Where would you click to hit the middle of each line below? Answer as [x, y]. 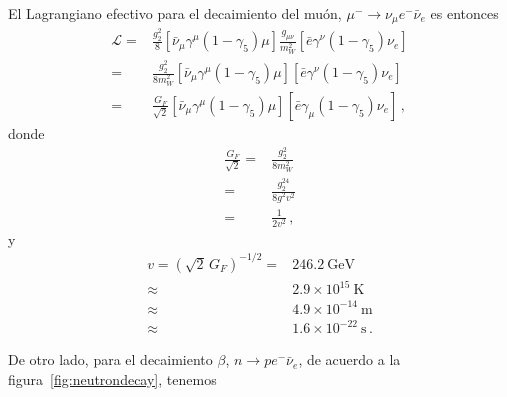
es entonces [464, 13]
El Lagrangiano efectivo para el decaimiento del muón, [175, 13]
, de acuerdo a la [349, 359]
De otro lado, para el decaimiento [110, 359]
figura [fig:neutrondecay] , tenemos [112, 379]
